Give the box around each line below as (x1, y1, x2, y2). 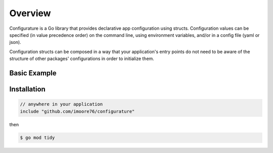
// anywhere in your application (20, 101, 103, 107)
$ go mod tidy (20, 135, 55, 141)
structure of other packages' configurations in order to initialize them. (9, 56, 154, 62)
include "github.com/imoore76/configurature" (20, 109, 135, 114)
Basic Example (9, 69, 57, 77)
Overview (9, 8, 51, 19)
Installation (9, 85, 45, 93)
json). (9, 39, 21, 45)
